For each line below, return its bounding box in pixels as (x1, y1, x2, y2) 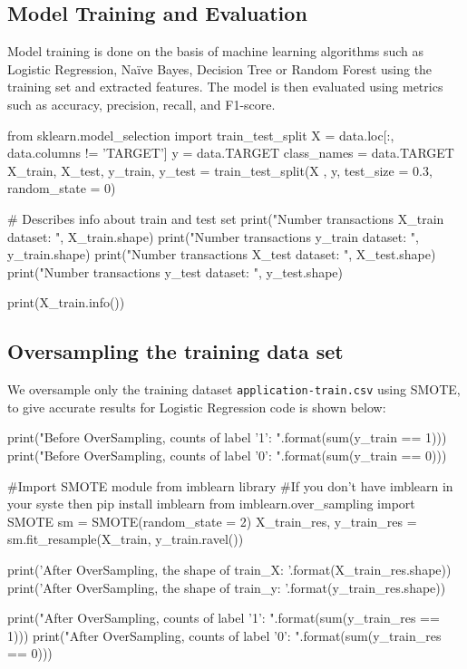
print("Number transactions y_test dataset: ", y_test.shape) (7, 262, 344, 281)
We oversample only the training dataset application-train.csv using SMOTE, (7, 380, 461, 399)
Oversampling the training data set (7, 337, 344, 365)
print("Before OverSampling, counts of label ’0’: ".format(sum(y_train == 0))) (7, 445, 447, 464)
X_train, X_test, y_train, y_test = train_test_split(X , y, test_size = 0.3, (7, 160, 433, 179)
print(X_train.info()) (7, 293, 125, 312)
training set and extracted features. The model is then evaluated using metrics (7, 77, 443, 96)
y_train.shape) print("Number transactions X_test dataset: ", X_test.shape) (7, 245, 436, 264)
